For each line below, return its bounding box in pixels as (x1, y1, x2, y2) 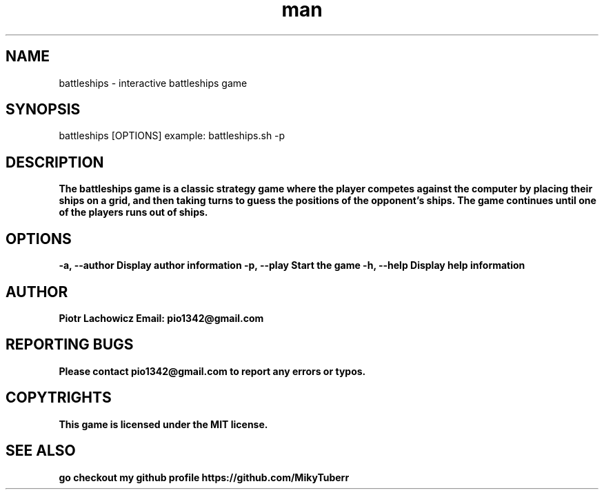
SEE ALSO (6, 442, 76, 460)
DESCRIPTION (6, 153, 104, 171)
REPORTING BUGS (6, 336, 134, 354)
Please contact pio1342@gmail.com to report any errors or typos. (59, 365, 366, 377)
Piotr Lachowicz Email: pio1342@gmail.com (59, 312, 264, 324)
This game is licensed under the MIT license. (59, 418, 268, 430)
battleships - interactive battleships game (59, 77, 248, 89)
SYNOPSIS (6, 101, 81, 119)
